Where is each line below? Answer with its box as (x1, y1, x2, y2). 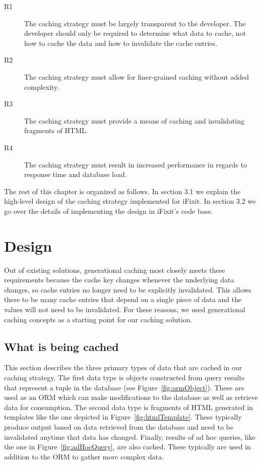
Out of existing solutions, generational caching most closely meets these (4, 264, 225, 275)
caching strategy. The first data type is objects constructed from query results (4, 372, 245, 382)
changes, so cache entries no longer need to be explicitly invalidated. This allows (4, 284, 251, 295)
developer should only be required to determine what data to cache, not (24, 28, 246, 38)
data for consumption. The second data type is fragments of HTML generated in (4, 401, 253, 412)
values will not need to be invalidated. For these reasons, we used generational (4, 304, 245, 314)
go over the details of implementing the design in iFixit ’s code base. (4, 205, 213, 216)
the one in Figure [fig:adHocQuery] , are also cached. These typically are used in (4, 441, 251, 452)
